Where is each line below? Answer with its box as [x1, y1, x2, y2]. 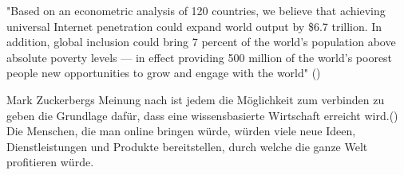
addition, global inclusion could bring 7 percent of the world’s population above [6, 33, 396, 50]
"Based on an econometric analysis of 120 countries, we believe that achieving [6, 2, 386, 18]
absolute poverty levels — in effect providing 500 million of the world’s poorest [6, 49, 393, 65]
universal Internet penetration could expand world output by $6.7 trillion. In [6, 17, 382, 34]
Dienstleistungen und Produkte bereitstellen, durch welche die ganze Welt [6, 138, 368, 154]
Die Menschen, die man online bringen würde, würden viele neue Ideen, [6, 122, 356, 139]
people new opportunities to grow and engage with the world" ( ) [6, 64, 321, 81]
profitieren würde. [6, 154, 94, 170]
